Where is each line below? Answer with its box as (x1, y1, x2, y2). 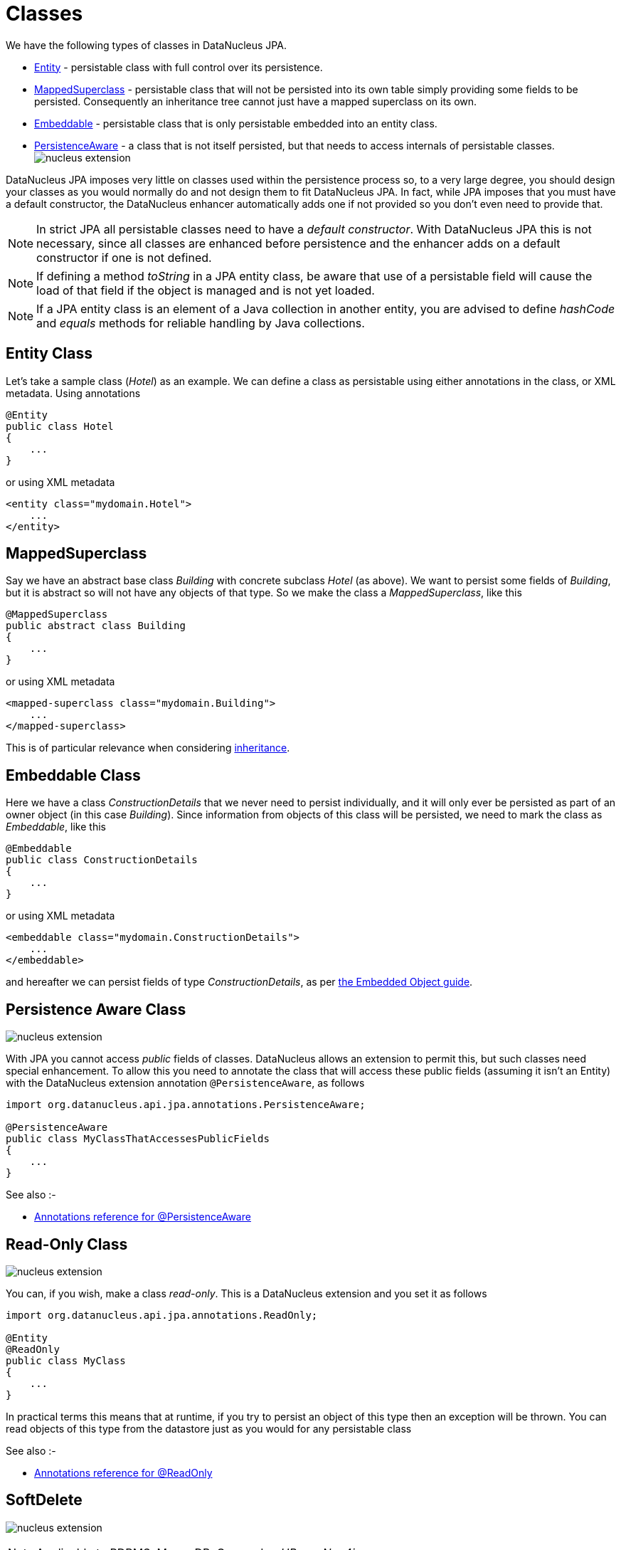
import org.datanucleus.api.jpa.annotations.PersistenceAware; (6, 1099, 366, 1111)
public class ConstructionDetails (6, 854, 198, 866)
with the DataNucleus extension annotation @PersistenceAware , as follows (6, 1077, 365, 1090)
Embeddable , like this (6, 821, 106, 833)
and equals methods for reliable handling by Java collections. (36, 315, 365, 330)
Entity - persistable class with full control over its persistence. (34, 60, 323, 73)
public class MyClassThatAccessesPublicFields (6, 1133, 270, 1145)
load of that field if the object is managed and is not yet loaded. (36, 283, 375, 297)
